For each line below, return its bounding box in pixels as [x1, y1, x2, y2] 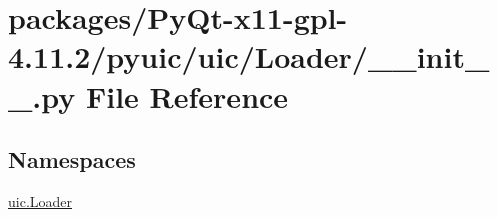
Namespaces [8, 144, 136, 175]
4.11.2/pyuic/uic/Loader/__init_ [8, 36, 490, 77]
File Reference [85, 75, 289, 116]
